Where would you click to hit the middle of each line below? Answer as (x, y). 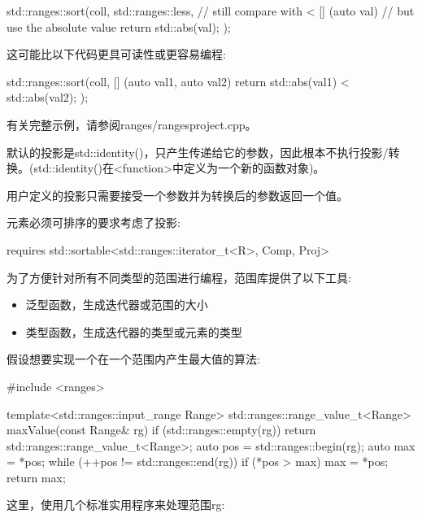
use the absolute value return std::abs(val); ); (119, 26)
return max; (36, 477)
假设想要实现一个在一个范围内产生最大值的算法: (133, 359)
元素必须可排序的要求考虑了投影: (94, 222)
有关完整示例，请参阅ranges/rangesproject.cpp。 (132, 124)
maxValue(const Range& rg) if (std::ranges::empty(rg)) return (161, 430)
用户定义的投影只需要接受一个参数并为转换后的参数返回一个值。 (177, 195)
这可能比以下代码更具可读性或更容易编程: (116, 54)
